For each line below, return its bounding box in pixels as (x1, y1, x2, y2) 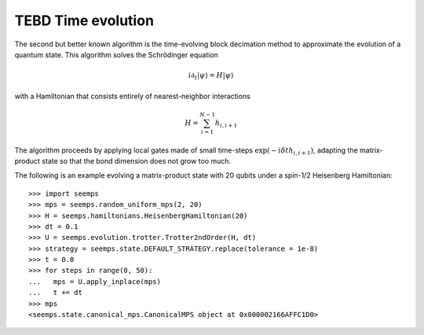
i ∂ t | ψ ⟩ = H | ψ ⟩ (188, 71, 234, 82)
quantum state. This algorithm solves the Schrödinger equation (14, 50, 219, 59)
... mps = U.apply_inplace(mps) (28, 277, 161, 286)
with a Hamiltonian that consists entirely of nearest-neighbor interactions (14, 91, 250, 101)
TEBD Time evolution (14, 12, 155, 29)
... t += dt (28, 288, 82, 297)
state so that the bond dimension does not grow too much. (42, 156, 232, 165)
